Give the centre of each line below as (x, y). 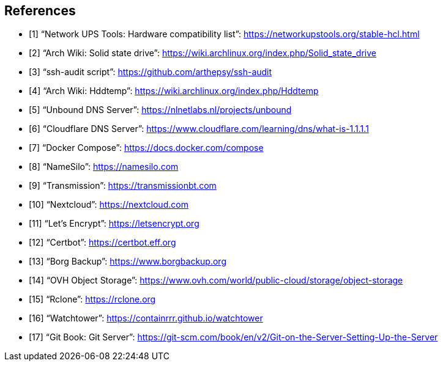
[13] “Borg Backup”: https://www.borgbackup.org (128, 262)
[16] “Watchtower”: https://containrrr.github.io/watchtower (146, 318)
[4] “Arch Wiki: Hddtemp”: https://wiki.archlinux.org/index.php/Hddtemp (174, 91)
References (40, 11)
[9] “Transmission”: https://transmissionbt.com (123, 186)
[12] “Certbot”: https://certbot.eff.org (102, 243)
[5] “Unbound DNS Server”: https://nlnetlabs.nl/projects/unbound (160, 110)
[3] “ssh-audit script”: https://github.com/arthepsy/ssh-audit (151, 72)
